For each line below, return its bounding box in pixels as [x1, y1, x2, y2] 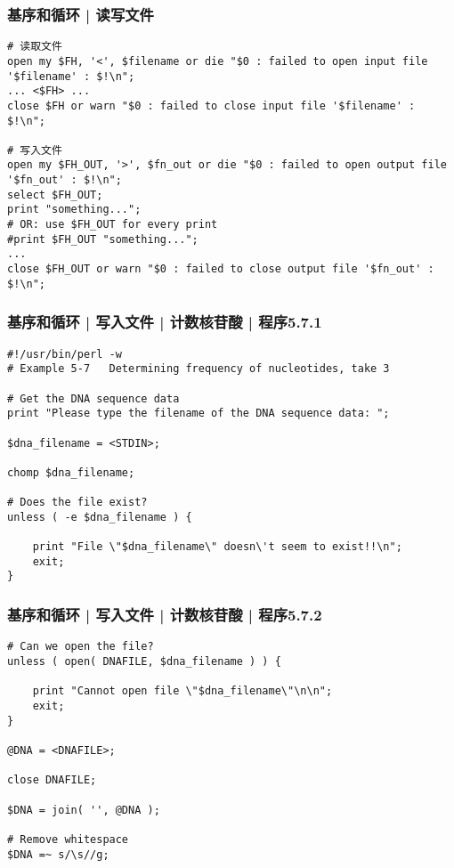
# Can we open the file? [7, 640, 154, 653]
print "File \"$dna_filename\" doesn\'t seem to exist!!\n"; [32, 540, 402, 554]
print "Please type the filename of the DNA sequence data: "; [7, 407, 390, 420]
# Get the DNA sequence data [7, 392, 180, 405]
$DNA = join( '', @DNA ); [7, 803, 160, 816]
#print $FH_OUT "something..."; [7, 232, 199, 246]
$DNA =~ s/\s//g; [7, 848, 109, 861]
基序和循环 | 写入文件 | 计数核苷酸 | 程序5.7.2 [7, 604, 322, 626]
